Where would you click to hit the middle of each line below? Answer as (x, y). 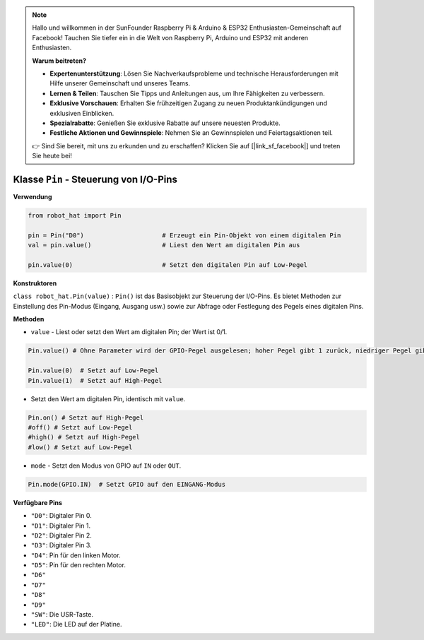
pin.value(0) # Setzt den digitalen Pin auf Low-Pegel (167, 265)
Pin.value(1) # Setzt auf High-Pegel (95, 380)
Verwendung (33, 196)
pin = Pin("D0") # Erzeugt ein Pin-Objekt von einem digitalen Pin (184, 235)
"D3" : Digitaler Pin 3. (61, 545)
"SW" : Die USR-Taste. (62, 615)
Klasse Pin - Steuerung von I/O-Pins (95, 179)
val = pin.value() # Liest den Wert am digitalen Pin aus (164, 245)
